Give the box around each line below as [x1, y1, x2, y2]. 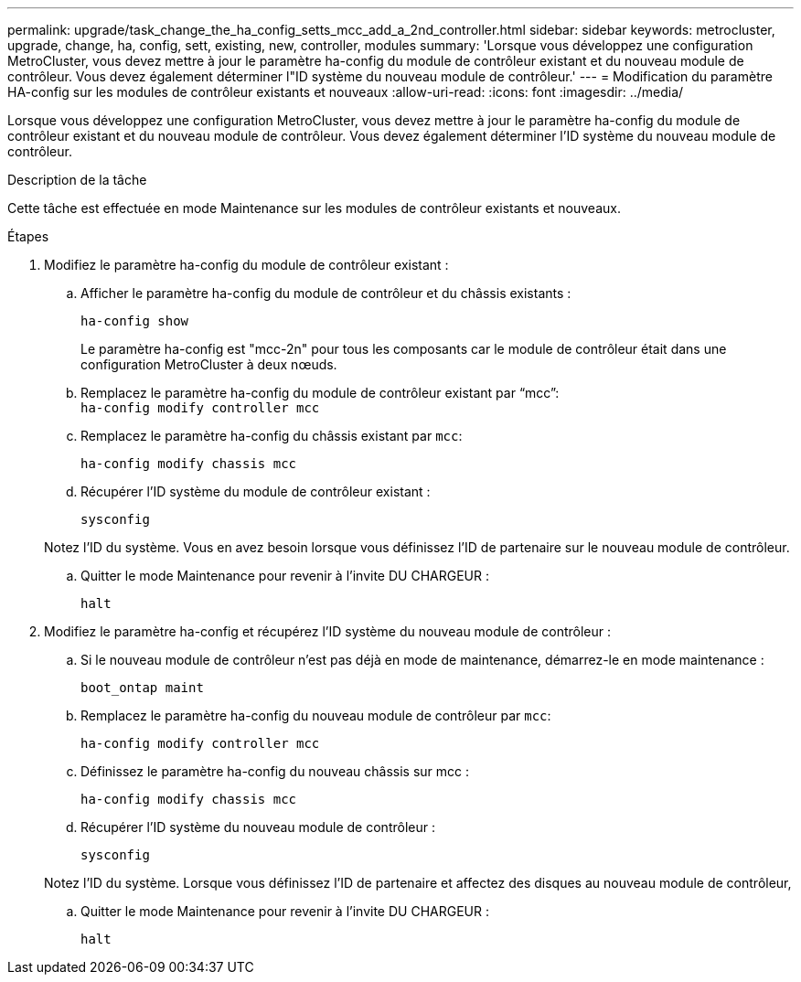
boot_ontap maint [80, 680, 204, 695]
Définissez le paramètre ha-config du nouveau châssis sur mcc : [80, 763, 470, 779]
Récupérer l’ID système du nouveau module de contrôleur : [80, 819, 435, 835]
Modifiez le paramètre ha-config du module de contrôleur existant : [44, 257, 449, 272]
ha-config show [80, 314, 189, 328]
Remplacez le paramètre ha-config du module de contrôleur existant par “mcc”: [80, 385, 560, 400]
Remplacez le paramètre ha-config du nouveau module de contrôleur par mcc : [80, 708, 551, 723]
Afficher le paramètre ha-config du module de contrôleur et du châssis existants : [80, 285, 571, 301]
